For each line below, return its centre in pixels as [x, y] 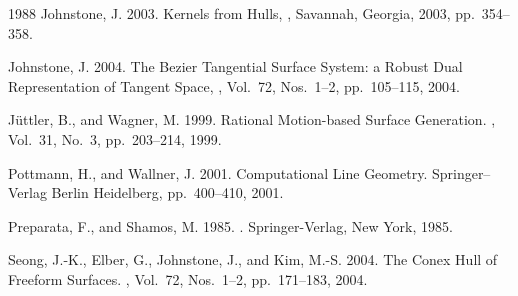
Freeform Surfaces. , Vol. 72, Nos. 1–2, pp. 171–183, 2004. [188, 278]
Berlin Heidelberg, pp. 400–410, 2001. [167, 192]
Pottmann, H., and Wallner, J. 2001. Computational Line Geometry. [218, 172]
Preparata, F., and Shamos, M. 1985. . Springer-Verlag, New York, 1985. [230, 225]
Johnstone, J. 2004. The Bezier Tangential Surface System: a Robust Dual [235, 66]
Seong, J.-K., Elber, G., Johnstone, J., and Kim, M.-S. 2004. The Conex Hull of [253, 259]
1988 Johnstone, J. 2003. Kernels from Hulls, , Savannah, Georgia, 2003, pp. [241, 13]
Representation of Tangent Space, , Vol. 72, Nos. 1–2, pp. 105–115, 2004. [234, 85]
